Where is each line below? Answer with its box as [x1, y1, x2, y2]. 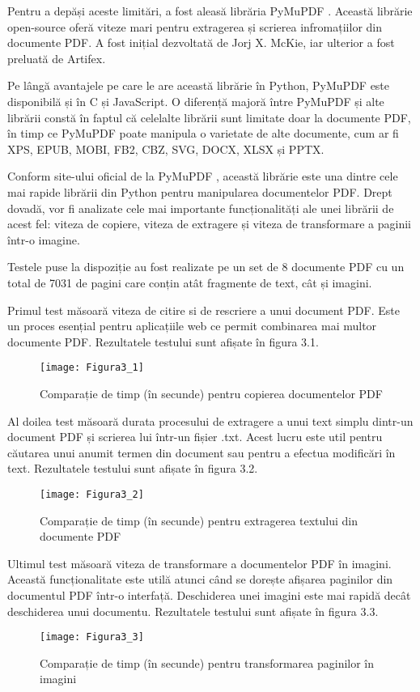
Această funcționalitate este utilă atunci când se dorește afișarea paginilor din [7, 571, 393, 588]
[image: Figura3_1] [40, 362, 144, 374]
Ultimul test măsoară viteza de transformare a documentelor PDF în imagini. [7, 554, 392, 571]
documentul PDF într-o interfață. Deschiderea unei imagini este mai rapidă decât [7, 586, 411, 603]
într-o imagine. [7, 231, 80, 248]
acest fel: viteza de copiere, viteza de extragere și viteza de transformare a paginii [7, 215, 411, 232]
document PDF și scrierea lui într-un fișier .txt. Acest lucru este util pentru [7, 428, 383, 445]
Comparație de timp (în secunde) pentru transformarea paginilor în [40, 654, 375, 671]
